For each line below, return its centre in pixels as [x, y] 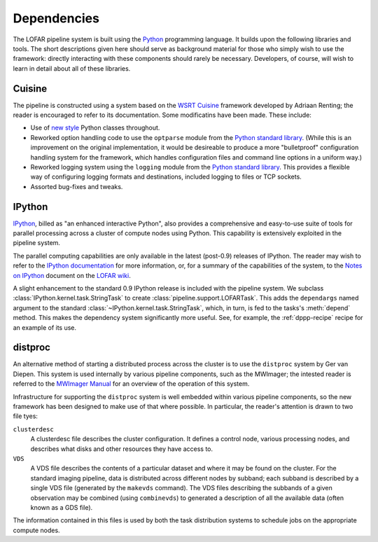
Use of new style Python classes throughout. [95, 128]
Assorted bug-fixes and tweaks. [77, 186]
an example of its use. [45, 327]
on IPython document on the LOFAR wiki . [72, 275]
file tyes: [26, 416]
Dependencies [56, 18]
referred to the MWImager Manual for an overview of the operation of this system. [131, 384]
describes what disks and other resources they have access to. [122, 449]
